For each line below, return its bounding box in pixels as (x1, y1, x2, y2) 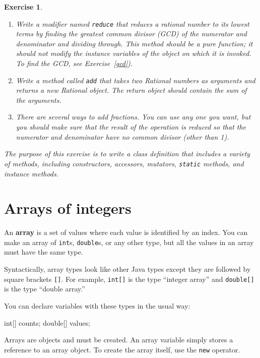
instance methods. (4, 168, 59, 178)
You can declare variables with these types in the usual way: (4, 300, 190, 311)
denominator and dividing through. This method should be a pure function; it (16, 38, 253, 48)
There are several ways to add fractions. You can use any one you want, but (16, 111, 251, 122)
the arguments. (16, 94, 61, 105)
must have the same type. (4, 247, 83, 257)
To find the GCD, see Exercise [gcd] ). (16, 58, 133, 69)
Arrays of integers (4, 198, 132, 218)
